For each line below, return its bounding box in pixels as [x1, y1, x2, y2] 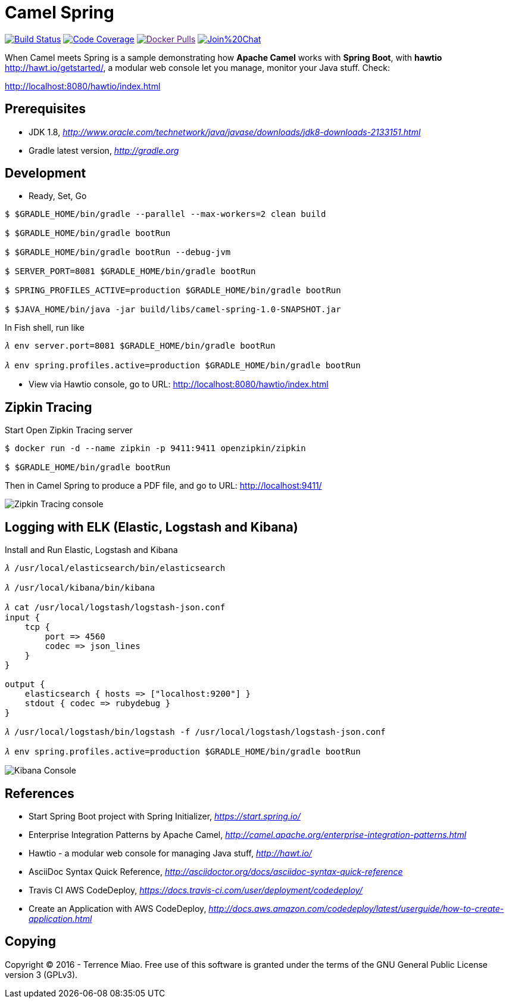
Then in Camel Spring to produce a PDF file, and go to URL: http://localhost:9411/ [5, 480, 322, 491]
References [5, 785, 74, 801]
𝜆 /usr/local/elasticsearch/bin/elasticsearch [5, 563, 226, 573]
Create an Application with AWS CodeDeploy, [29, 903, 207, 914]
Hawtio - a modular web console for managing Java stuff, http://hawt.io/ [29, 847, 312, 858]
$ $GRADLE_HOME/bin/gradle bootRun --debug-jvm [5, 247, 231, 257]
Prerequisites [5, 101, 86, 117]
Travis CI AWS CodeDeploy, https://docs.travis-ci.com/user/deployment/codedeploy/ [29, 884, 363, 895]
